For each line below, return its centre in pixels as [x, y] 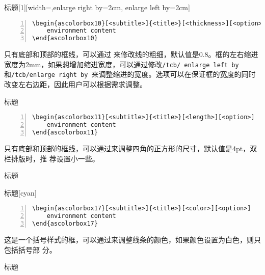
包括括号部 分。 [30, 249]
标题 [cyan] [20, 192]
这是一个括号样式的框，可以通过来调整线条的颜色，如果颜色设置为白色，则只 [132, 239]
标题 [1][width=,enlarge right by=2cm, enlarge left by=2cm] [97, 7]
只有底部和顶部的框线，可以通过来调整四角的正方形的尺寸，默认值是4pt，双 [131, 148]
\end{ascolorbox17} [65, 224]
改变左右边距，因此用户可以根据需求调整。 [75, 84]
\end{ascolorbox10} [65, 38]
